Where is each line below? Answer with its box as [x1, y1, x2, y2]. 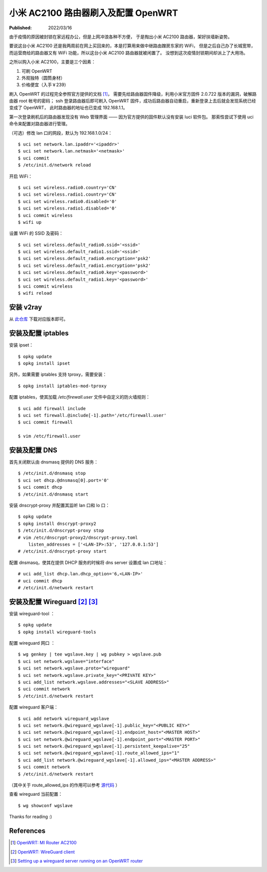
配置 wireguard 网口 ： [9, 640, 55, 646]
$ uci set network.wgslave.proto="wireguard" [18, 666, 131, 671]
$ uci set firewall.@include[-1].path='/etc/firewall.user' [18, 412, 167, 418]
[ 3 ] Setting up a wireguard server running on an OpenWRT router [10, 858, 143, 864]
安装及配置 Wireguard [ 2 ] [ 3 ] [9, 597, 98, 606]
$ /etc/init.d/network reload [18, 162, 91, 168]
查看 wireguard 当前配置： [9, 791, 63, 797]
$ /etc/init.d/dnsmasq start [18, 491, 89, 497]
